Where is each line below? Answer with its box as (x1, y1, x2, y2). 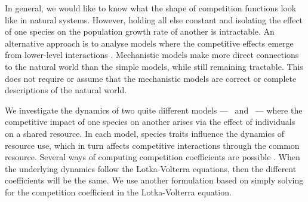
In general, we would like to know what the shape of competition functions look (5, 2, 297, 14)
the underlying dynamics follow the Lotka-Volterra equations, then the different (5, 162, 297, 175)
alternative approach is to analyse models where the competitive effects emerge (5, 36, 294, 49)
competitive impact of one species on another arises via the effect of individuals (5, 115, 295, 128)
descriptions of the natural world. (5, 84, 127, 96)
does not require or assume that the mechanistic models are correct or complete (5, 72, 297, 84)
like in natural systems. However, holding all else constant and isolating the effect (5, 13, 303, 26)
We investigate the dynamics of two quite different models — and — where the (5, 103, 303, 116)
